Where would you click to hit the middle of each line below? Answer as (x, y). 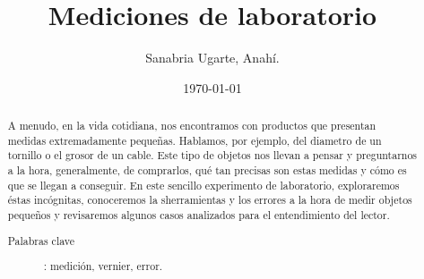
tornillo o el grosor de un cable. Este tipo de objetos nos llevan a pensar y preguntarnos (212, 155)
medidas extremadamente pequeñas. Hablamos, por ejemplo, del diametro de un (195, 140)
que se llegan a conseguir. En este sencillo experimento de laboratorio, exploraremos (203, 185)
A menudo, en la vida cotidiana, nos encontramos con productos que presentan (192, 126)
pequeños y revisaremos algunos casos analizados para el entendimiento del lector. (199, 215)
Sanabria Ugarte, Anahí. (212, 58)
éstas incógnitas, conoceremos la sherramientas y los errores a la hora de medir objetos (210, 200)
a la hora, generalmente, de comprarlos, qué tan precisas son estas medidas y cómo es (207, 170)
